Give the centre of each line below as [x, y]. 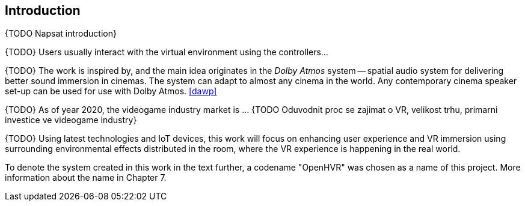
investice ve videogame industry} [71, 120]
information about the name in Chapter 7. [86, 178]
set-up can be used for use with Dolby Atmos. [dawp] [111, 91]
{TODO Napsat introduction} [61, 34]
